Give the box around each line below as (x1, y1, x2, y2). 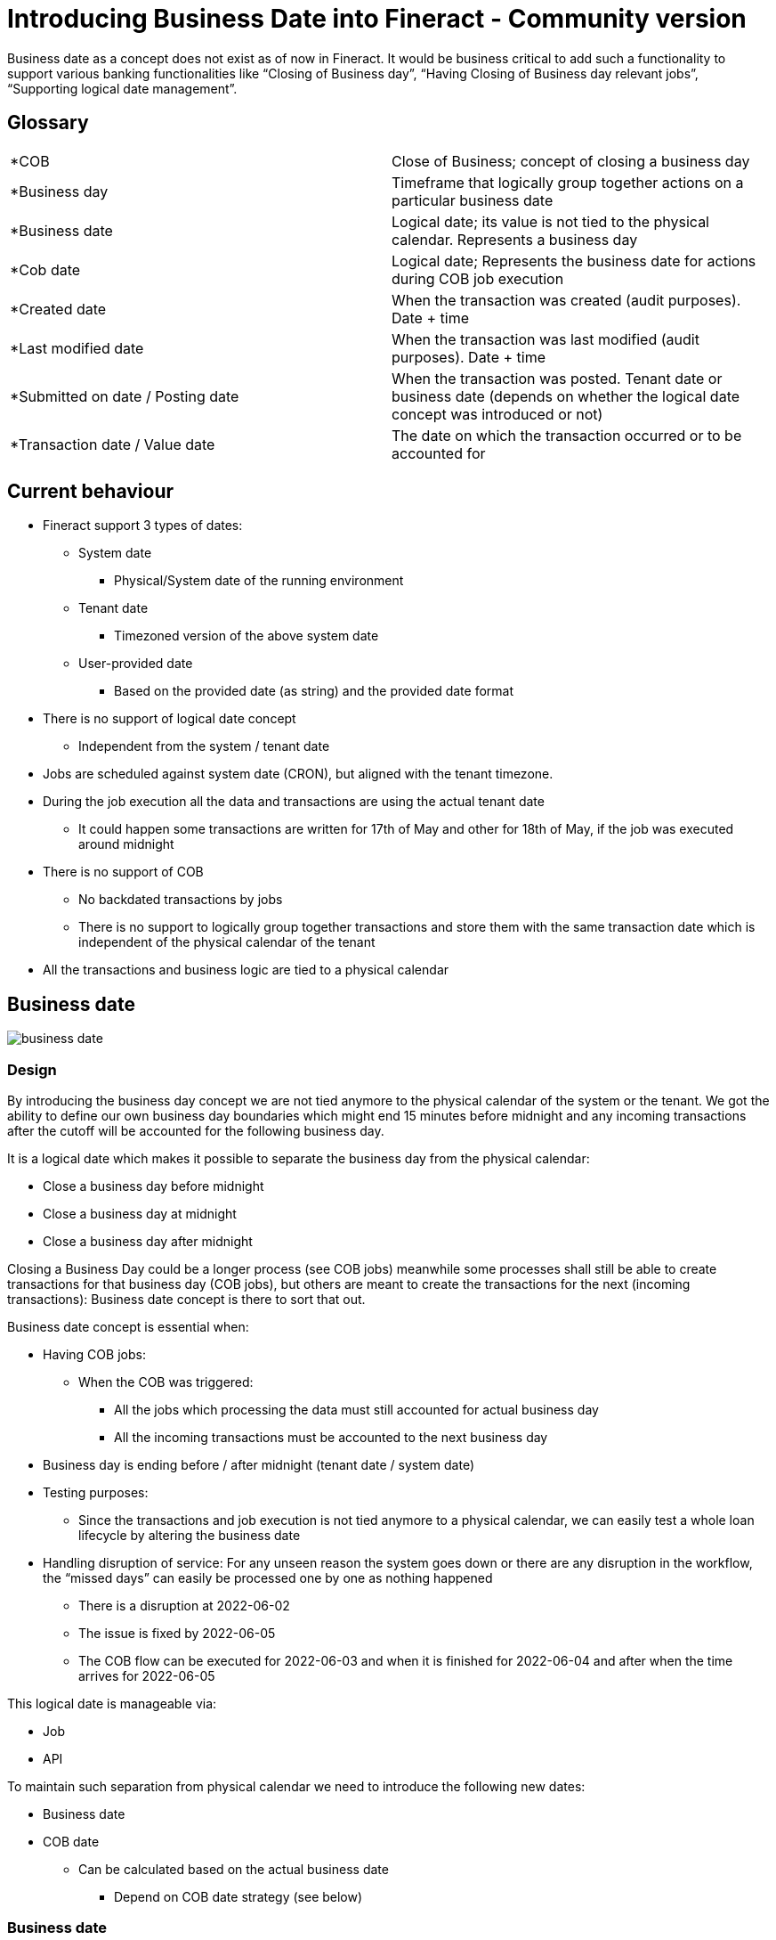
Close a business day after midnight (43, 1234, 253, 1250)
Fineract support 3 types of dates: (43, 518, 243, 534)
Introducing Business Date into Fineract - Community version (7, 4, 747, 34)
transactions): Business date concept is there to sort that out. (7, 1292, 366, 1308)
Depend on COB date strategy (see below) (114, 1889, 363, 1905)
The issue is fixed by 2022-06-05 (78, 1626, 276, 1642)
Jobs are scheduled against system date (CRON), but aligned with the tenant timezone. (43, 766, 554, 782)
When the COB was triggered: (78, 1374, 254, 1390)
